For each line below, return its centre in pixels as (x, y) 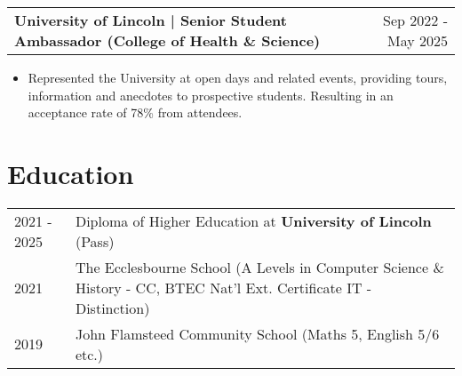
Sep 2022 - (415, 20)
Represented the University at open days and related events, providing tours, (238, 77)
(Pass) (95, 241)
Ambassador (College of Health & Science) (167, 40)
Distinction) (112, 308)
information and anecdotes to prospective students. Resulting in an (211, 95)
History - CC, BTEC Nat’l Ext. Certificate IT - (223, 287)
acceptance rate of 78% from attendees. (135, 112)
